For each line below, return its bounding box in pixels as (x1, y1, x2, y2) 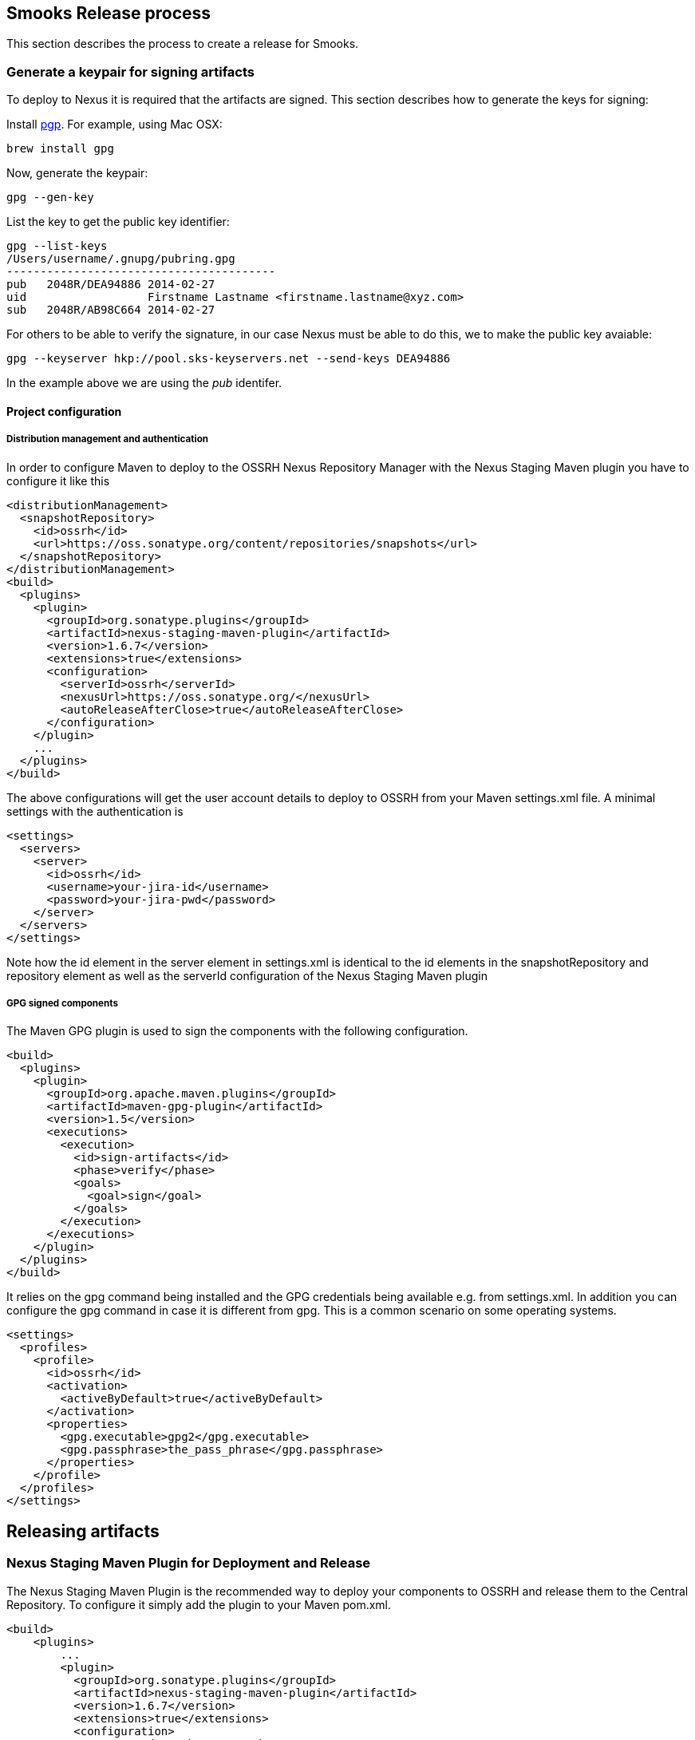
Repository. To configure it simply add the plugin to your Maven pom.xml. (6, 1597, 392, 1611)
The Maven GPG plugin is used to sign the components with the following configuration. (6, 1024, 468, 1038)
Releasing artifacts (6, 1521, 160, 1541)
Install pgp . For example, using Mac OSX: (6, 117, 223, 132)
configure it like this (6, 473, 110, 488)
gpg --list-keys (6, 239, 108, 253)
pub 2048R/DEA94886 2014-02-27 (6, 278, 215, 291)
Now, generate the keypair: (6, 166, 148, 180)
